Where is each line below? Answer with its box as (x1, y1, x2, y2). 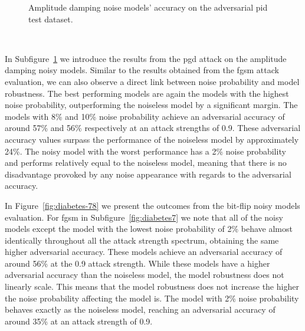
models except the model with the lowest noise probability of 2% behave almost (5, 222, 293, 235)
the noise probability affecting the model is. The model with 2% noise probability (5, 291, 299, 304)
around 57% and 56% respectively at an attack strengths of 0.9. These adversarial (5, 122, 301, 134)
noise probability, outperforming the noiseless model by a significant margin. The (5, 99, 298, 111)
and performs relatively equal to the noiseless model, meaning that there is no (5, 156, 287, 169)
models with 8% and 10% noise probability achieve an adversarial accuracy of (5, 110, 285, 122)
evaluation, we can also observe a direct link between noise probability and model (5, 75, 300, 87)
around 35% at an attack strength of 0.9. (5, 314, 153, 327)
